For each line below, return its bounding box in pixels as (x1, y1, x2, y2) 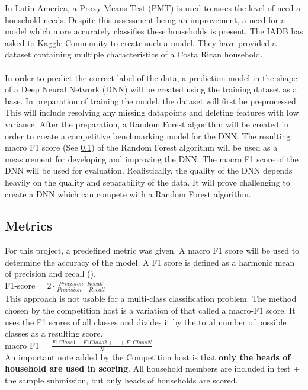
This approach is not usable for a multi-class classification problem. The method (5, 292, 297, 305)
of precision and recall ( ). (5, 267, 96, 280)
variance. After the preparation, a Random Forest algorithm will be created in (5, 117, 289, 130)
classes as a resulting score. (5, 327, 103, 340)
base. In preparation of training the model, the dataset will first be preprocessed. (5, 94, 299, 107)
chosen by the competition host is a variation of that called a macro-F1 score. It (5, 303, 296, 316)
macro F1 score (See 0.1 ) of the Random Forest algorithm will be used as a (5, 141, 278, 154)
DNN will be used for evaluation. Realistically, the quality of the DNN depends (5, 164, 293, 177)
